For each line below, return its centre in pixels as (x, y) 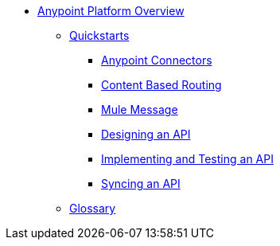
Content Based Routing (161, 85)
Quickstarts (99, 35)
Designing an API (146, 134)
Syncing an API (141, 184)
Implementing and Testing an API (187, 159)
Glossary (93, 208)
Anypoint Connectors (157, 60)
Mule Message (140, 109)
